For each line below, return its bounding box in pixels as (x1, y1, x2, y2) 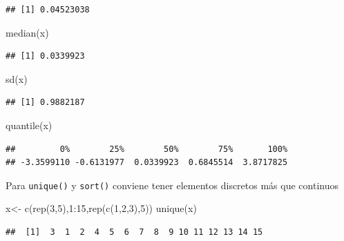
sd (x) (6, 71, 28, 86)
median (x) (6, 25, 49, 39)
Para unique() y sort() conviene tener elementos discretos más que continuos (6, 177, 338, 192)
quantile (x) (6, 117, 52, 132)
